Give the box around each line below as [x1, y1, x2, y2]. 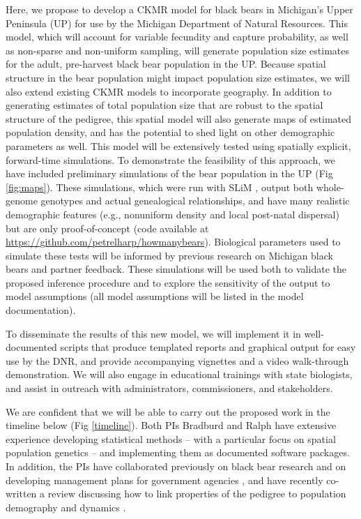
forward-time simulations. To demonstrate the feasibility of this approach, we [6, 152, 335, 167]
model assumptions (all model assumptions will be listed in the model [6, 289, 304, 303]
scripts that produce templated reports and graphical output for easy [60, 340, 356, 354]
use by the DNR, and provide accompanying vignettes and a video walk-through [6, 353, 349, 368]
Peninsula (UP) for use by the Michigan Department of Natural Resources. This [6, 15, 348, 30]
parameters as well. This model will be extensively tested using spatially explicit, [6, 138, 351, 153]
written [6, 486, 37, 501]
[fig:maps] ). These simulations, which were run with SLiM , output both [6, 179, 314, 194]
